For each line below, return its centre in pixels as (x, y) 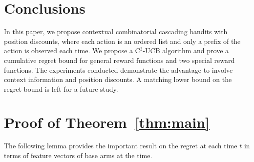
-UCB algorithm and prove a (186, 51)
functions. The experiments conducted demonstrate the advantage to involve (118, 70)
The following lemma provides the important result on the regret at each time (121, 146)
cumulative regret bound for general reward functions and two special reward (119, 60)
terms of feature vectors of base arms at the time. (78, 155)
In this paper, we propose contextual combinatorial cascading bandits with (116, 31)
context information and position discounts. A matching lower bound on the (118, 79)
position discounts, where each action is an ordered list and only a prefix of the (122, 41)
